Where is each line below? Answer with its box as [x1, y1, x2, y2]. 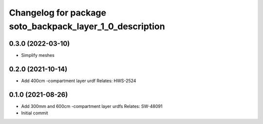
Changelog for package [9, 7, 107, 18]
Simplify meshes [21, 52, 55, 58]
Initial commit [21, 110, 48, 116]
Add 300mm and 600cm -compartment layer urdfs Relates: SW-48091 [21, 103, 163, 109]
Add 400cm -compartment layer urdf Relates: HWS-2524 [21, 78, 136, 84]
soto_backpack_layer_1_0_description [9, 21, 165, 32]
